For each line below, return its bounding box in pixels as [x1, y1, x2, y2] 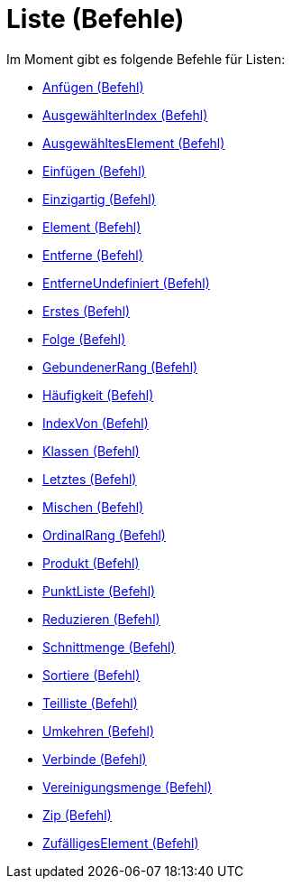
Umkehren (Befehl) [42, 723, 155, 739]
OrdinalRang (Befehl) [42, 527, 166, 543]
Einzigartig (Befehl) [42, 191, 156, 207]
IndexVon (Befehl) [42, 415, 149, 431]
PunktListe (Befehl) [42, 583, 156, 599]
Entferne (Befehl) [42, 247, 143, 263]
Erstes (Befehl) [42, 303, 131, 319]
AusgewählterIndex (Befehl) [42, 107, 208, 123]
